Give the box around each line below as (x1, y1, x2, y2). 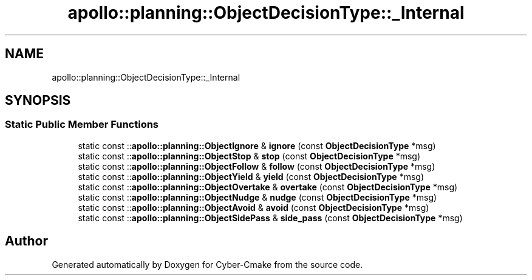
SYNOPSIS (5, 93, 71, 108)
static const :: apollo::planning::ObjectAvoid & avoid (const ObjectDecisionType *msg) (78, 202, 429, 213)
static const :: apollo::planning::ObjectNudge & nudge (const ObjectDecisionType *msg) (78, 192, 437, 202)
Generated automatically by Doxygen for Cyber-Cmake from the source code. (52, 259, 363, 270)
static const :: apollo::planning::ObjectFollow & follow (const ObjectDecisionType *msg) (78, 161, 435, 172)
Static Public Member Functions (5, 118, 159, 131)
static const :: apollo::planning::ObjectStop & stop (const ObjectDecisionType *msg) (78, 150, 421, 161)
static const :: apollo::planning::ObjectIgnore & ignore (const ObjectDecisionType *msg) (78, 140, 436, 151)
